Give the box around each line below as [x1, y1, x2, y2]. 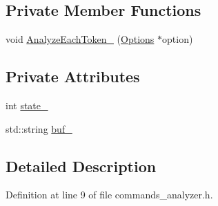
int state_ [6, 98, 48, 112]
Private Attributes [6, 66, 140, 87]
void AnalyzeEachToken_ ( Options [6, 32, 155, 46]
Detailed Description [6, 155, 157, 176]
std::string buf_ [6, 121, 72, 135]
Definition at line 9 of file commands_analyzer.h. [6, 187, 213, 202]
